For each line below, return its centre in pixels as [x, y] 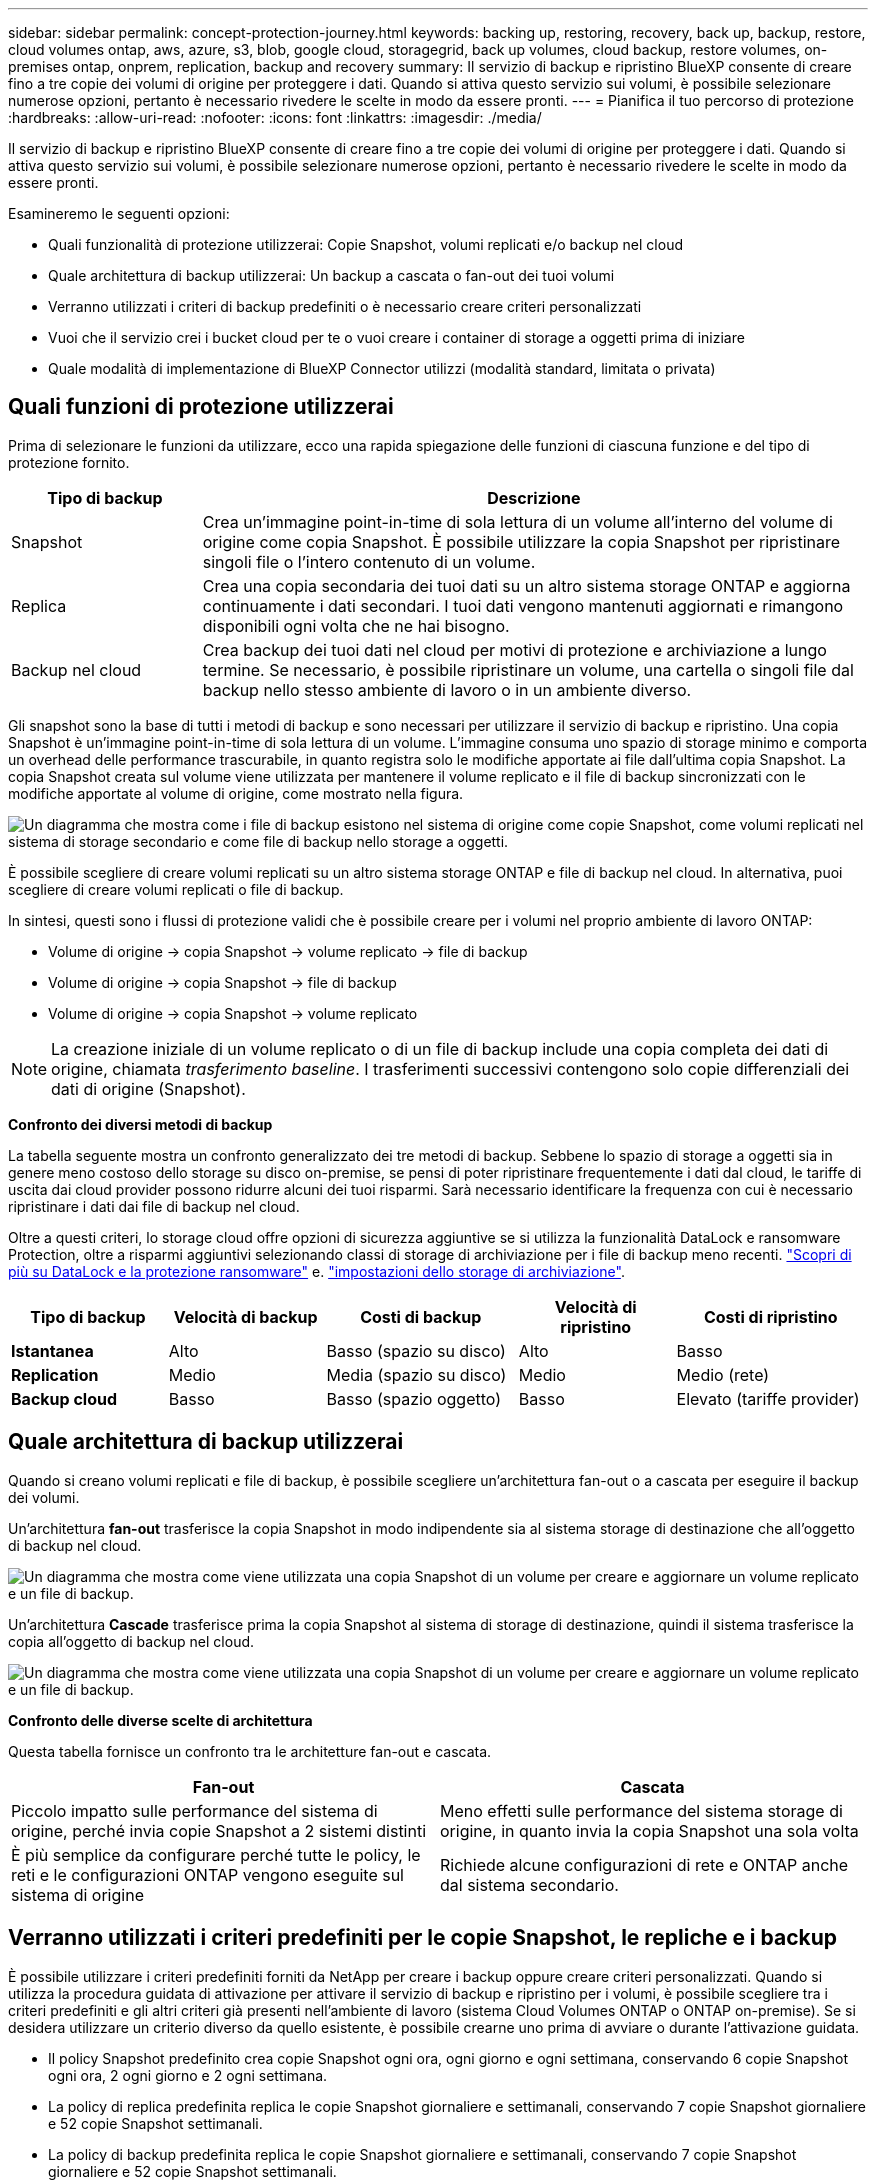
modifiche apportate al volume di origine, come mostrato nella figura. [236, 793]
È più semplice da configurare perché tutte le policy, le [216, 1854]
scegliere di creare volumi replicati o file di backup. [176, 889]
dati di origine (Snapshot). [148, 1088]
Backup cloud [64, 1398]
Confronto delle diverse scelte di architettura [160, 1720]
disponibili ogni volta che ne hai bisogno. [356, 625]
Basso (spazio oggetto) [414, 1398]
